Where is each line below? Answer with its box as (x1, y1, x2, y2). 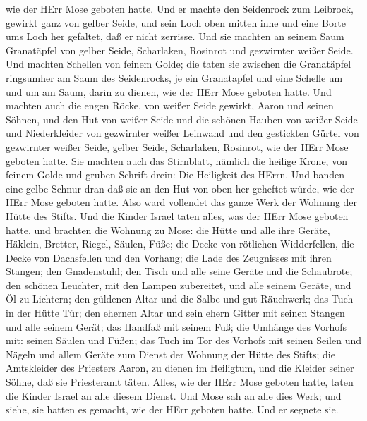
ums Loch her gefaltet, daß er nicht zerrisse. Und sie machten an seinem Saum (6, 29, 344, 44)
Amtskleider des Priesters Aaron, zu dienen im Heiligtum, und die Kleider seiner (6, 360, 354, 375)
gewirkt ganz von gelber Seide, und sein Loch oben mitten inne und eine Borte (6, 15, 347, 30)
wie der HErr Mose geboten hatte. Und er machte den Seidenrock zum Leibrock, (6, 1, 354, 16)
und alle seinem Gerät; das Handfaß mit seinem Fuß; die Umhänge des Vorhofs (6, 319, 347, 334)
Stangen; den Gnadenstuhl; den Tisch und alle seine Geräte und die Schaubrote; (6, 264, 353, 279)
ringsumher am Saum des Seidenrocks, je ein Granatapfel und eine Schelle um (6, 70, 343, 85)
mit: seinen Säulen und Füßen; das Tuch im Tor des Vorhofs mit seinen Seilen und (6, 333, 361, 348)
